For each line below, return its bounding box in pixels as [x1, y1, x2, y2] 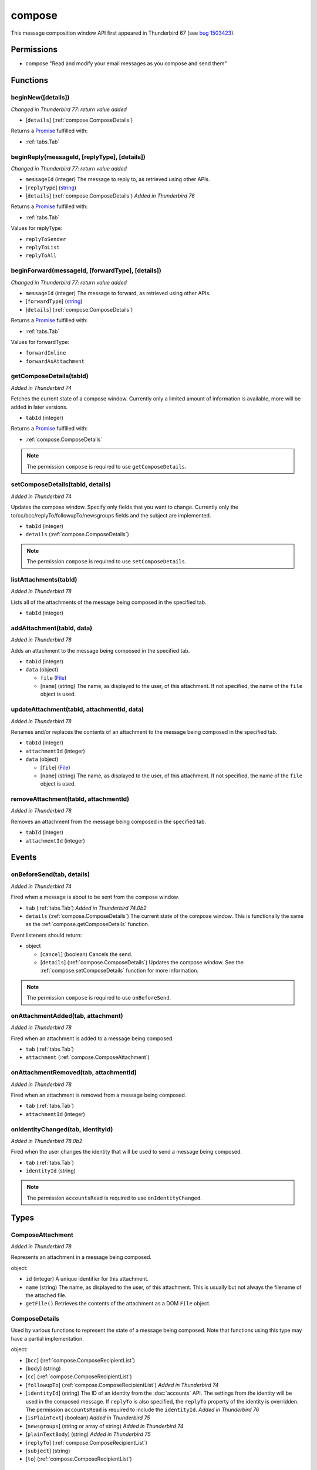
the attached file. [25, 1291, 67, 1299]
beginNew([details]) [11, 93, 70, 102]
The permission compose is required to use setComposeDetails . [26, 558, 187, 565]
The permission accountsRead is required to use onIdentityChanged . [26, 1194, 202, 1201]
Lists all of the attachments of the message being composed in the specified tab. [11, 599, 207, 606]
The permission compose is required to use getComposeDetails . [26, 463, 187, 470]
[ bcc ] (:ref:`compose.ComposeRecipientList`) [25, 1357, 135, 1364]
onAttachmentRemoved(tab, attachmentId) [11, 1068, 137, 1077]
